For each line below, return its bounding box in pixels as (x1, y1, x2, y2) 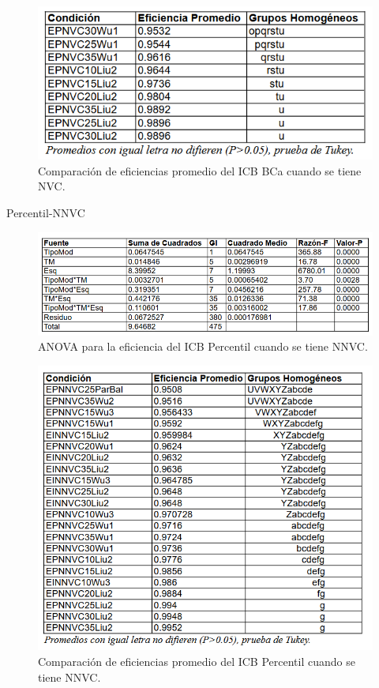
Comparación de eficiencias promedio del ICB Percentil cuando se (38, 652, 355, 669)
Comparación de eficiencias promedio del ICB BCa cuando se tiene (38, 162, 362, 179)
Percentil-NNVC (6, 204, 85, 220)
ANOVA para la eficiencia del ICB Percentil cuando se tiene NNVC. (38, 338, 368, 355)
